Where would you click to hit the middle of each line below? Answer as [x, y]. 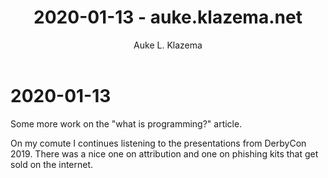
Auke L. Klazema [168, 45]
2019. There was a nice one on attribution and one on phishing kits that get [164, 153]
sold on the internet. [52, 164]
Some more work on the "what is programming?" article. [126, 123]
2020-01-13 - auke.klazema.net [168, 17]
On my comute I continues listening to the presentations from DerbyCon [158, 143]
